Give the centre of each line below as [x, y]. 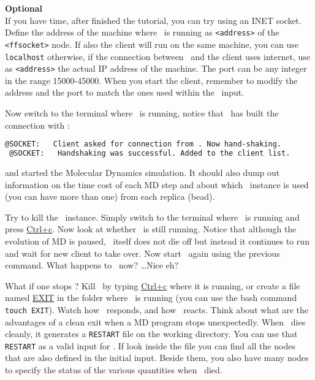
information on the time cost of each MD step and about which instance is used [157, 184]
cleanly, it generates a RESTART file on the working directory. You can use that [151, 334]
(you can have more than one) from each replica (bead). [110, 196]
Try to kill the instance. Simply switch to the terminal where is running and [152, 217]
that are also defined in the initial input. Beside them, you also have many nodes [157, 358]
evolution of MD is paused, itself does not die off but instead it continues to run [157, 241]
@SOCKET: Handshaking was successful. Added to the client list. [150, 154]
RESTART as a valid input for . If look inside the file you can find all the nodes [150, 345]
